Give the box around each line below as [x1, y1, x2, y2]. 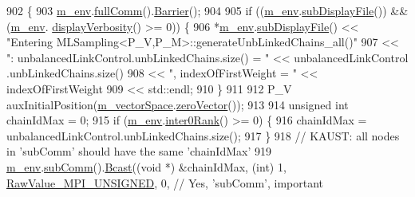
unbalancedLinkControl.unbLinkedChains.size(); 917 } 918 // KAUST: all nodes [6, 127, 400, 144]
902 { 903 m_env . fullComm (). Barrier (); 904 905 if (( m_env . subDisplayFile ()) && [6, 2, 409, 18]
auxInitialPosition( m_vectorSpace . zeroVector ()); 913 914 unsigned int [6, 96, 349, 112]
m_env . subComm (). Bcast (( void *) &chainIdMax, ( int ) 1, [6, 158, 287, 175]
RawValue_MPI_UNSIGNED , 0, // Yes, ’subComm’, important [6, 174, 323, 191]
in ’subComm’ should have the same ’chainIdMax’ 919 [6, 143, 271, 160]
